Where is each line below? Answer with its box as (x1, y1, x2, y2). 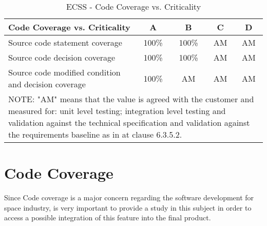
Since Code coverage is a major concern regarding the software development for (4, 192, 254, 203)
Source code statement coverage (8, 36, 122, 48)
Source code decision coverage (8, 51, 116, 63)
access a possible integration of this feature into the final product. (4, 212, 211, 223)
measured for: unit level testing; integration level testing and (8, 105, 226, 117)
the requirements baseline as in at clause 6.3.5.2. (8, 128, 182, 140)
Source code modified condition (8, 66, 121, 78)
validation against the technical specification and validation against (8, 117, 250, 128)
